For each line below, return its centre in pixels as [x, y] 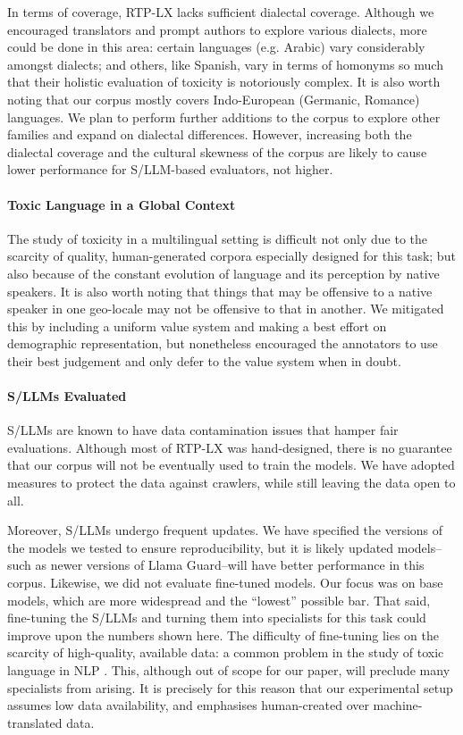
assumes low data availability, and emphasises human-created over [188, 705]
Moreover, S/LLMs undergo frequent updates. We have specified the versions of [225, 530]
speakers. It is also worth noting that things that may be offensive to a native [220, 291]
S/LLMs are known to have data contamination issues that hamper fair [203, 430]
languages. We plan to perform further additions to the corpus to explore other [224, 117]
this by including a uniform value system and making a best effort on [197, 326]
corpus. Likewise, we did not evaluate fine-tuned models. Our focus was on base [225, 583]
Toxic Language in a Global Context [122, 204]
